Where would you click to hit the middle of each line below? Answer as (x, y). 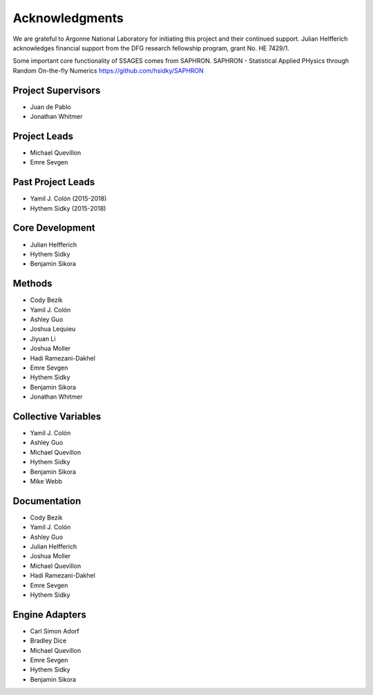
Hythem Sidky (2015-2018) (68, 208)
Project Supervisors (57, 90)
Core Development (54, 228)
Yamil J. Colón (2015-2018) (68, 199)
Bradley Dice (48, 641)
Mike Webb (46, 481)
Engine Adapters (49, 615)
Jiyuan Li (43, 339)
